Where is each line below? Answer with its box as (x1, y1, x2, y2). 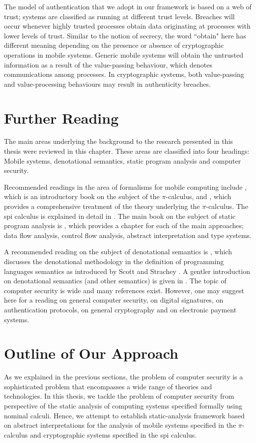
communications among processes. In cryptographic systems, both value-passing (4, 69, 244, 79)
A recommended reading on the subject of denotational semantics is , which (4, 246, 232, 257)
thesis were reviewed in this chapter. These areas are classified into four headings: (4, 146, 250, 156)
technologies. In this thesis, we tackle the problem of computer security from (4, 391, 234, 401)
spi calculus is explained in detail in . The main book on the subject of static (4, 210, 236, 221)
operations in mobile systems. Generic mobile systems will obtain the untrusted (4, 49, 243, 60)
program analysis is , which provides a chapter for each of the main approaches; (4, 220, 244, 231)
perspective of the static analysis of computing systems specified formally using (4, 401, 242, 411)
